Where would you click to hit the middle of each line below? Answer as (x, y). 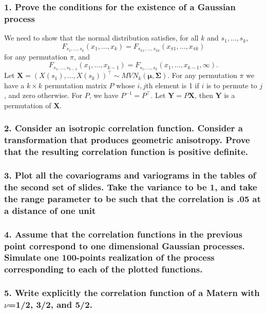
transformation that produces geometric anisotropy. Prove (127, 140)
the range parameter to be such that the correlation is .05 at (133, 198)
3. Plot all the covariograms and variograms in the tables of (130, 175)
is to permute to (232, 85)
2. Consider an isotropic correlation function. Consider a (123, 128)
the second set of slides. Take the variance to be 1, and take (131, 187)
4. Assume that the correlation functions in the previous (123, 234)
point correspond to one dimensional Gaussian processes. (125, 246)
